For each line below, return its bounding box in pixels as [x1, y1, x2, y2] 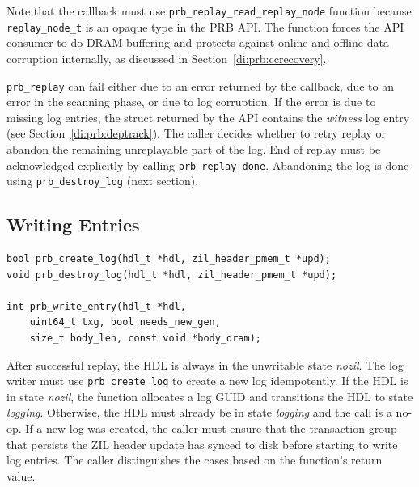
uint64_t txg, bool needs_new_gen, [29, 316, 221, 328]
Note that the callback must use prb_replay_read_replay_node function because [6, 2, 412, 19]
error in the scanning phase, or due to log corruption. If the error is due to [6, 93, 376, 110]
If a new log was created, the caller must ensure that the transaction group [25, 420, 397, 437]
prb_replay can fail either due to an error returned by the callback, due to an [6, 77, 395, 94]
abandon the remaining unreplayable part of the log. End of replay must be [6, 140, 381, 157]
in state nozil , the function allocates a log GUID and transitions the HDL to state [6, 387, 413, 404]
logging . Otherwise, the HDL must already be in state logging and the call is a [6, 404, 392, 421]
